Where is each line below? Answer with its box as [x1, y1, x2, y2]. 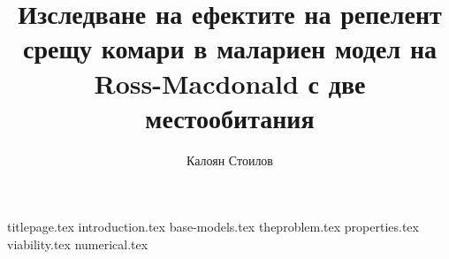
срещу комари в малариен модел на [22, 30, 438, 66]
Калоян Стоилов [186, 150, 273, 169]
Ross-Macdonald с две [94, 65, 366, 101]
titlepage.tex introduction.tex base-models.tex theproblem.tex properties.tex [7, 217, 419, 236]
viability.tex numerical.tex [7, 234, 148, 253]
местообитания [145, 99, 315, 135]
